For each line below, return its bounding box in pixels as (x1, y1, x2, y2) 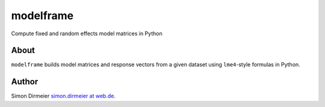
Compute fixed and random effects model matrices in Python (11, 30, 162, 37)
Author (11, 77, 39, 87)
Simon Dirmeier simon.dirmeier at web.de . (11, 93, 116, 100)
